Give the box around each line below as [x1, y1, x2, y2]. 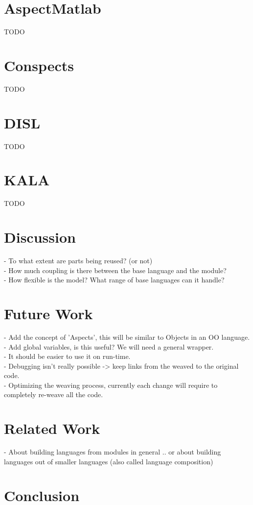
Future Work [4, 303, 93, 323]
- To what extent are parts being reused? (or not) [4, 255, 153, 265]
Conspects [4, 55, 74, 75]
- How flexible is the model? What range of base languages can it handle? [4, 275, 225, 285]
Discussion [4, 227, 76, 247]
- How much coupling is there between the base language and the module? [4, 265, 227, 275]
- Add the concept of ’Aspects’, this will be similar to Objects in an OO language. [4, 331, 250, 342]
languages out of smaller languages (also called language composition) [4, 456, 213, 466]
